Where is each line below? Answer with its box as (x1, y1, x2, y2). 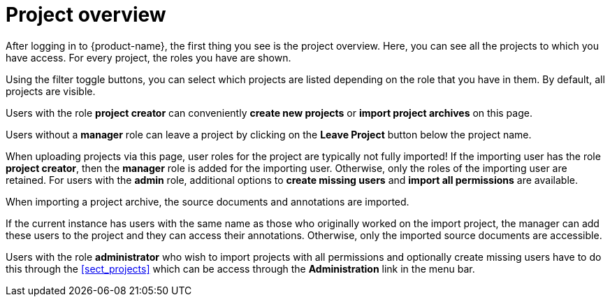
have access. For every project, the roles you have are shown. (6, 51, 291, 64)
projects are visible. (6, 85, 96, 97)
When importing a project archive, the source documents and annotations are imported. (6, 195, 409, 208)
